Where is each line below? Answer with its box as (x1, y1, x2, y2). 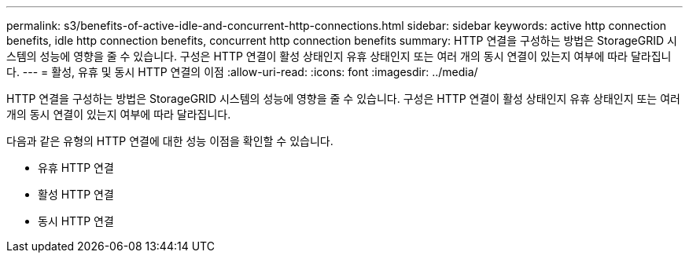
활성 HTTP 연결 (38, 188, 114, 201)
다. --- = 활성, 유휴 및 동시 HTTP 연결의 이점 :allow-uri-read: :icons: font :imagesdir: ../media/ (6, 65, 478, 78)
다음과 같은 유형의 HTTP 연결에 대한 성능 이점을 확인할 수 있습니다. (6, 134, 333, 148)
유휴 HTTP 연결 (38, 161, 114, 174)
